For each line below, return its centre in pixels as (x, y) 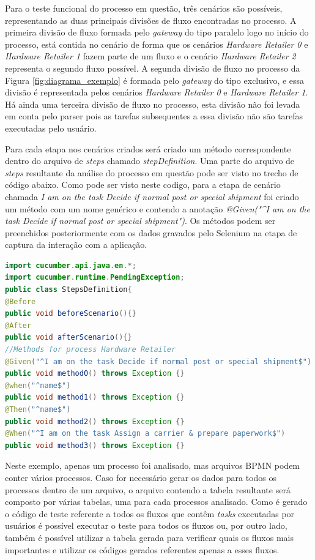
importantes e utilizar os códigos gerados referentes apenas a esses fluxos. (142, 549)
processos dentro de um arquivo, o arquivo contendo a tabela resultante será (148, 489)
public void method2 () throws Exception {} (95, 421)
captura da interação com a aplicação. (76, 245)
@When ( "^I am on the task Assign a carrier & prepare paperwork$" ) (145, 434)
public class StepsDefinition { (69, 290)
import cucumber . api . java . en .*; (71, 265)
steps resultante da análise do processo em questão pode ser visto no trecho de (152, 172)
